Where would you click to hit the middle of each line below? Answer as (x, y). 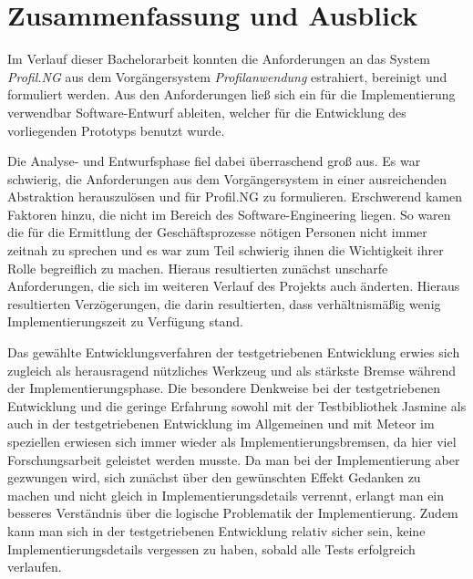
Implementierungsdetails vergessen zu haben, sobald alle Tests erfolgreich (211, 548)
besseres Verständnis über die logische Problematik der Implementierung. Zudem (233, 513)
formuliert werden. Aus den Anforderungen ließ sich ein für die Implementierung (231, 94)
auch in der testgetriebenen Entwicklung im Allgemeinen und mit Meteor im (221, 424)
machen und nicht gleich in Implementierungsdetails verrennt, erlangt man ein (226, 495)
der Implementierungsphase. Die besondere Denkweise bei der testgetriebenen (224, 388)
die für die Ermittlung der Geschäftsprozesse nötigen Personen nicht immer (217, 232)
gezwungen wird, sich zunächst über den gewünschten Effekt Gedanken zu (214, 477)
